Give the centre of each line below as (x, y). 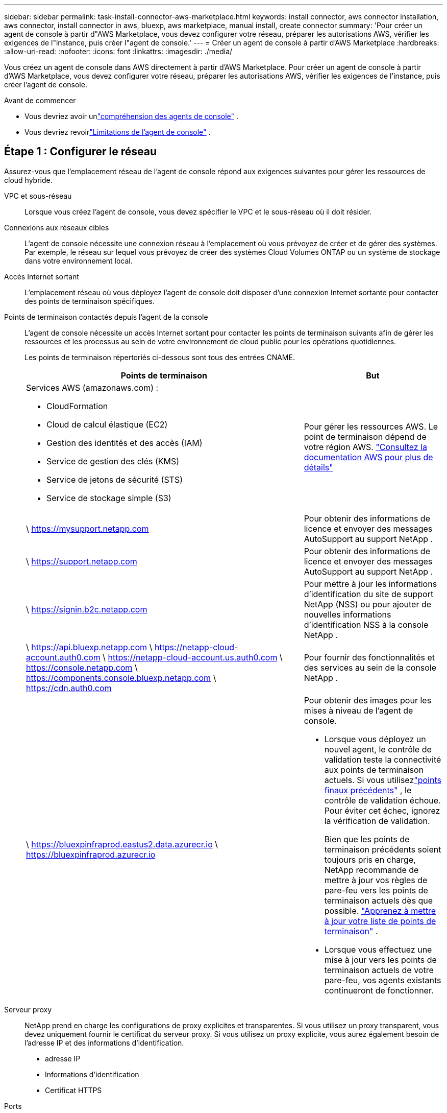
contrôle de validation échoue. (382, 800)
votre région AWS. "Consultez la (365, 447)
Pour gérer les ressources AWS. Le (371, 426)
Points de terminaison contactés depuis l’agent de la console (106, 317)
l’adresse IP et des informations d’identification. (104, 1043)
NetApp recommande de (371, 870)
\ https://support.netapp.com (82, 561)
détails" (318, 467)
